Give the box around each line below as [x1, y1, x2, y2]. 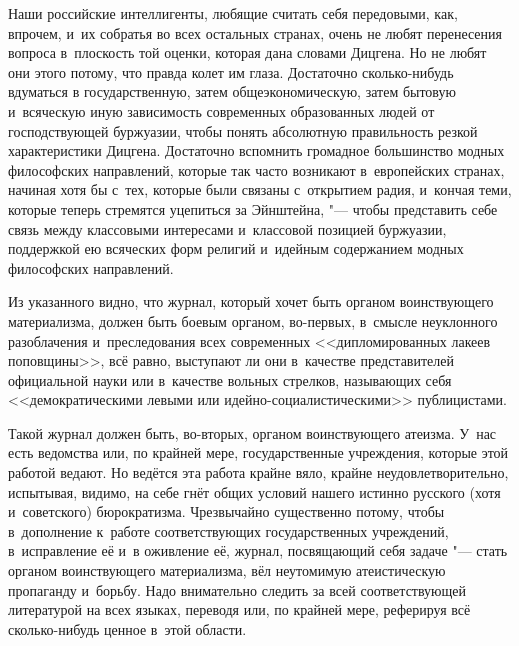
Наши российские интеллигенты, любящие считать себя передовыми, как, [8, 3, 458, 23]
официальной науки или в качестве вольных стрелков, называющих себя [8, 369, 452, 390]
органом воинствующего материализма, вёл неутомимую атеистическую [8, 560, 446, 581]
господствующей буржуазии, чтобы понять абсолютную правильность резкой [8, 120, 478, 141]
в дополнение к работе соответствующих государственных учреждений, [8, 520, 449, 541]
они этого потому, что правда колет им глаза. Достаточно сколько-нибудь [8, 61, 454, 82]
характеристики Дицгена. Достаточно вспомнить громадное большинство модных [8, 140, 505, 161]
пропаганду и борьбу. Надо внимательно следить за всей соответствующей [8, 579, 467, 600]
